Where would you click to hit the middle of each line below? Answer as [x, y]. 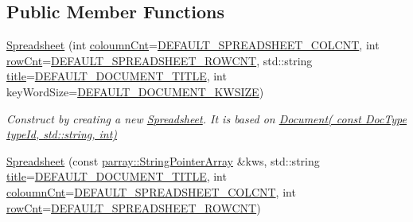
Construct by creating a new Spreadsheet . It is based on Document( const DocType [206, 118]
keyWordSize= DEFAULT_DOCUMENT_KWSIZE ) [135, 91]
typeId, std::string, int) [62, 134]
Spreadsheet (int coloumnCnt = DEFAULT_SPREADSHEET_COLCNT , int [193, 45]
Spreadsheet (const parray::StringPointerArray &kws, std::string [163, 160]
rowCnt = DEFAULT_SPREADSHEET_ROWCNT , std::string [160, 60]
